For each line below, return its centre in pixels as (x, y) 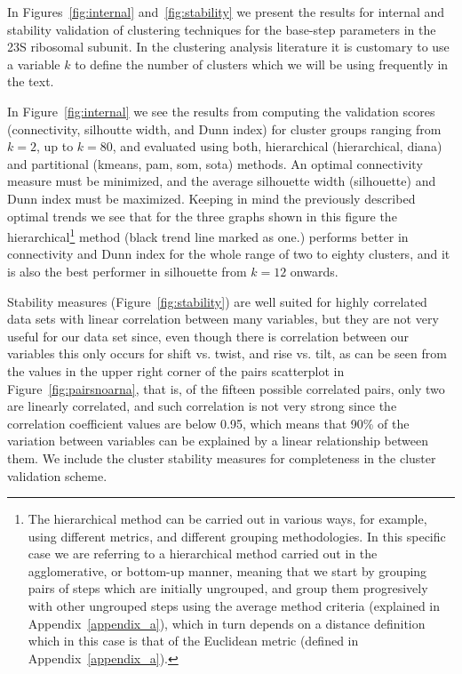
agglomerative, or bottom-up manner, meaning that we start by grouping (227, 570)
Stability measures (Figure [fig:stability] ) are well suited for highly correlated (217, 301)
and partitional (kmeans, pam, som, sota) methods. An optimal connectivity (215, 163)
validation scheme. (57, 475)
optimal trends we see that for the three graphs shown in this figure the (202, 216)
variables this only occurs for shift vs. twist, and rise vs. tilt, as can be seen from (227, 353)
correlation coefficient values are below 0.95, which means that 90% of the (208, 423)
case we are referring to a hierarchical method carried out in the (203, 554)
